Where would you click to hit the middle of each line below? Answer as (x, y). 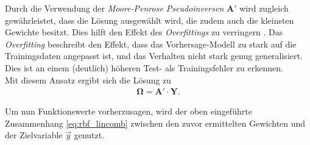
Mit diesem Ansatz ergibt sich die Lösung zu (88, 80)
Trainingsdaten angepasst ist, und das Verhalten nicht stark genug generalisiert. (154, 56)
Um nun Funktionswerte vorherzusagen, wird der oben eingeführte (129, 111)
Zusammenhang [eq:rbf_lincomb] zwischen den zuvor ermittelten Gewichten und (155, 123)
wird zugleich (264, 8)
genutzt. (89, 135)
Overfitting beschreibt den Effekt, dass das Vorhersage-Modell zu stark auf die (151, 44)
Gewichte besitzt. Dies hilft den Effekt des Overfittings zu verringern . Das (144, 32)
